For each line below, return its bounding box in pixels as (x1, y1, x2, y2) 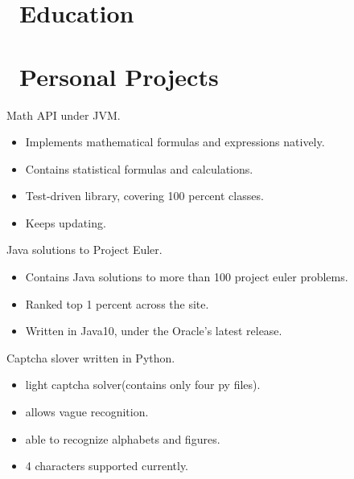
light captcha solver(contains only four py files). (25, 376, 261, 393)
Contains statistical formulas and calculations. (25, 160, 253, 177)
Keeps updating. (25, 214, 106, 231)
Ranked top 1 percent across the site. (25, 295, 209, 312)
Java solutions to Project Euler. (6, 241, 163, 258)
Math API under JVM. (6, 106, 121, 123)
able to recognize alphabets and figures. (25, 430, 220, 447)
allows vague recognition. (25, 403, 149, 420)
